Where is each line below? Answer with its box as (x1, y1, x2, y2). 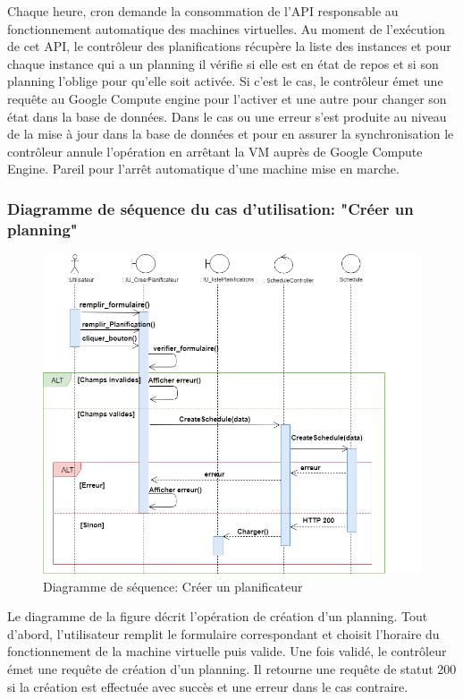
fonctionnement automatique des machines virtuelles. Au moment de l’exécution (7, 19, 445, 38)
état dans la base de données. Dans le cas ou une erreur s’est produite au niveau (7, 107, 447, 125)
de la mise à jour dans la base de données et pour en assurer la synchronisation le (7, 124, 454, 143)
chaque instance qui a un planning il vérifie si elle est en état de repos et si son (7, 54, 439, 72)
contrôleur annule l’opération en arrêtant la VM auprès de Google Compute (7, 141, 423, 160)
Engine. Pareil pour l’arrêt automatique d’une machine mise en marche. (7, 159, 400, 178)
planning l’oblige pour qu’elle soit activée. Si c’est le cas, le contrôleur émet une (7, 72, 443, 90)
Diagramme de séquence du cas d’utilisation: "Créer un (7, 197, 414, 219)
